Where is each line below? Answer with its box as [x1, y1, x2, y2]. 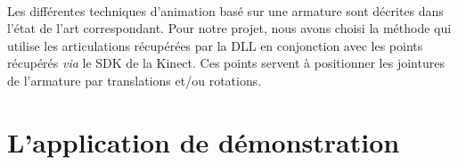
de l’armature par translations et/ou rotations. [7, 70, 262, 89]
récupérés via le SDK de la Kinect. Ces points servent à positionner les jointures [7, 54, 445, 72]
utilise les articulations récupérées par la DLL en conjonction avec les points [7, 36, 423, 54]
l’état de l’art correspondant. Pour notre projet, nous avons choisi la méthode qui [7, 19, 452, 37]
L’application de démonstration [7, 123, 400, 160]
